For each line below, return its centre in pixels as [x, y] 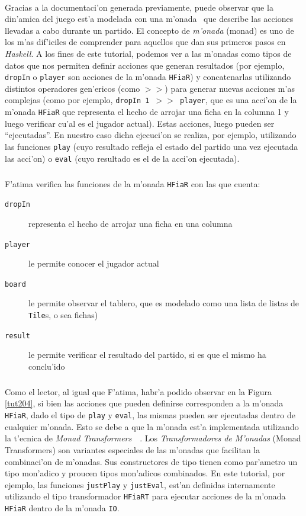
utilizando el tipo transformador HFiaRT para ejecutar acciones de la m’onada [145, 496]
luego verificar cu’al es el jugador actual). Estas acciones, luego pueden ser [140, 123]
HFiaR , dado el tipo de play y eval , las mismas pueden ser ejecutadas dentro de [150, 415]
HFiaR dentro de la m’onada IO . [62, 508]
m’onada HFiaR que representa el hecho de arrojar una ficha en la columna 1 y [147, 112]
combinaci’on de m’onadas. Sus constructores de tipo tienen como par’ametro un [151, 461]
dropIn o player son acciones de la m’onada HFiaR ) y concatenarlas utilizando [148, 77]
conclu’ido [47, 366]
